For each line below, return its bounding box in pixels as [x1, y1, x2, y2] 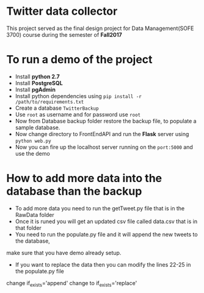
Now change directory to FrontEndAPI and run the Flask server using [15, 130, 189, 137]
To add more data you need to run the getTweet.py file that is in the [15, 204, 185, 212]
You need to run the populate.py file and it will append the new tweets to [15, 230, 198, 238]
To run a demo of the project [6, 53, 153, 67]
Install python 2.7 [15, 72, 60, 80]
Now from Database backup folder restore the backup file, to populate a [15, 117, 197, 124]
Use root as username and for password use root [15, 110, 141, 118]
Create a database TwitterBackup [15, 104, 99, 112]
